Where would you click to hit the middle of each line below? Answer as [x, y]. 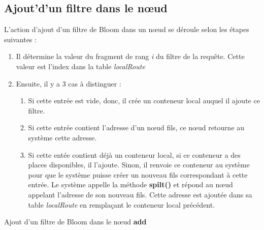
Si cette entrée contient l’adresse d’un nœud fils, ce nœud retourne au [136, 127]
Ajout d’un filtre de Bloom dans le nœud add [75, 222]
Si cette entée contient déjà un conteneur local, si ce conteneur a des [134, 154]
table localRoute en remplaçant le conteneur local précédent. [122, 204]
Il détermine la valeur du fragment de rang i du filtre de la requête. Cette [130, 56]
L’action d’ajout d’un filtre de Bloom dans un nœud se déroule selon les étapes [127, 29]
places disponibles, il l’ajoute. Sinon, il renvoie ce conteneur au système [139, 165]
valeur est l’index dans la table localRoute [80, 66]
